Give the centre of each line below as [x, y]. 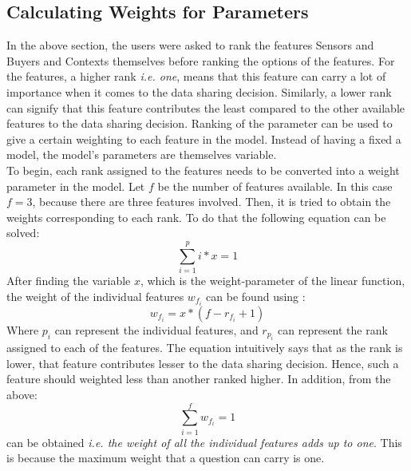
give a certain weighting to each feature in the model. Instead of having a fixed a [204, 139]
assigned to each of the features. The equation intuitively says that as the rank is [205, 348]
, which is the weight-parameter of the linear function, [273, 281]
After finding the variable [69, 281]
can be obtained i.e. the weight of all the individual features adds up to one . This [204, 442]
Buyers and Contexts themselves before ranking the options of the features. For [201, 60]
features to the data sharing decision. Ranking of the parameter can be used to [200, 123]
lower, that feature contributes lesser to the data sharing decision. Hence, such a [203, 363]
